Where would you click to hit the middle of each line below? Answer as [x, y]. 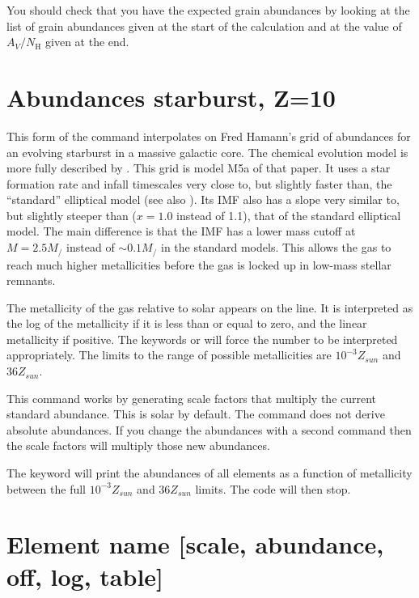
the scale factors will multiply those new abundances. [138, 445]
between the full [46, 488]
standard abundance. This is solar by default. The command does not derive [196, 414]
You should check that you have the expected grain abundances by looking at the [208, 10]
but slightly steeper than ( [72, 215]
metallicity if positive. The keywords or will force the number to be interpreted [202, 339]
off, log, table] [85, 576]
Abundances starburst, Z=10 [171, 97]
